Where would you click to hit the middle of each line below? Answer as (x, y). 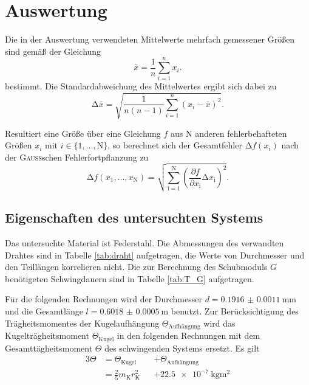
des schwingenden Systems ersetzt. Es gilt (182, 348)
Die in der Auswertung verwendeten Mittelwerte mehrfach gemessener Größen (150, 39)
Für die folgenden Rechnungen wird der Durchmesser (104, 299)
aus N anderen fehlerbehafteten (229, 133)
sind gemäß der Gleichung (53, 51)
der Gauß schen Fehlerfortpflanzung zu (77, 157)
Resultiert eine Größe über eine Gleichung (83, 133)
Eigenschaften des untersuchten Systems (134, 217)
